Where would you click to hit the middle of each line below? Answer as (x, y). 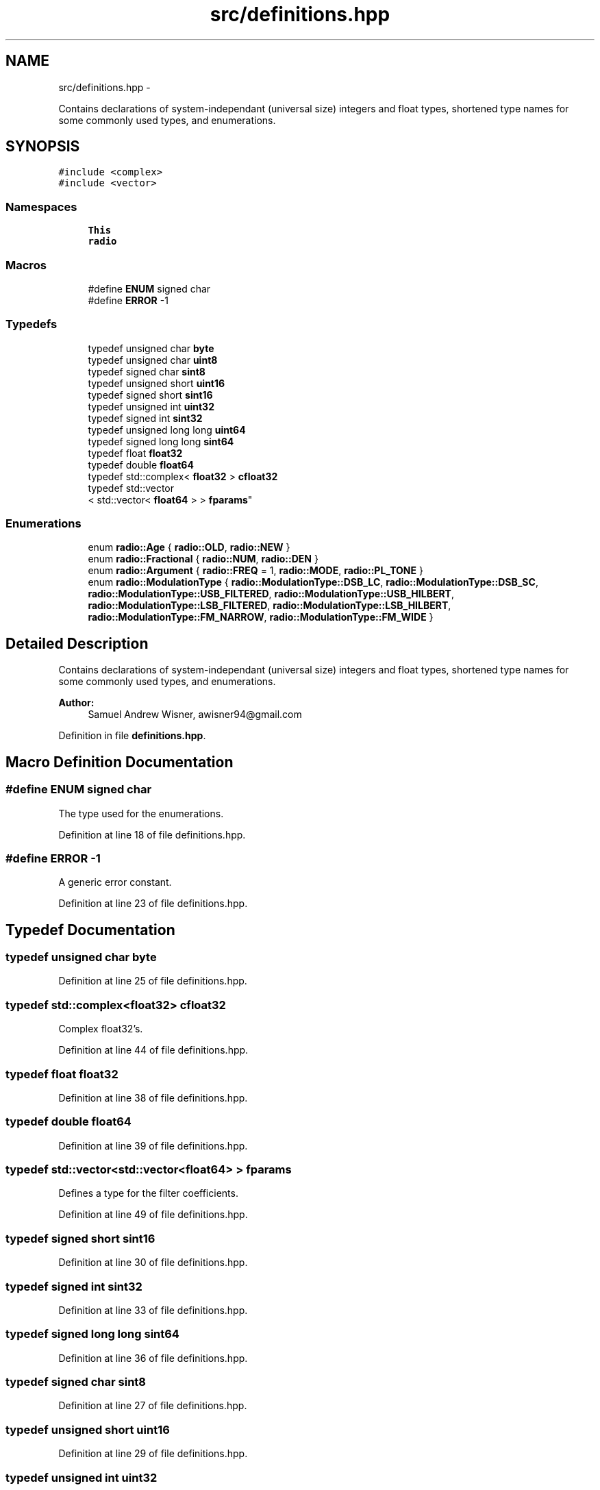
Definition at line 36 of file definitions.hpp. (153, 1358)
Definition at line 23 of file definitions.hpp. (153, 904)
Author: (76, 703)
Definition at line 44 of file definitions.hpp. (153, 1050)
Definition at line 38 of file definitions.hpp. (153, 1097)
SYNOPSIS (43, 147)
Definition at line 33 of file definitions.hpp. (153, 1310)
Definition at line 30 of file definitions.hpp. (153, 1263)
